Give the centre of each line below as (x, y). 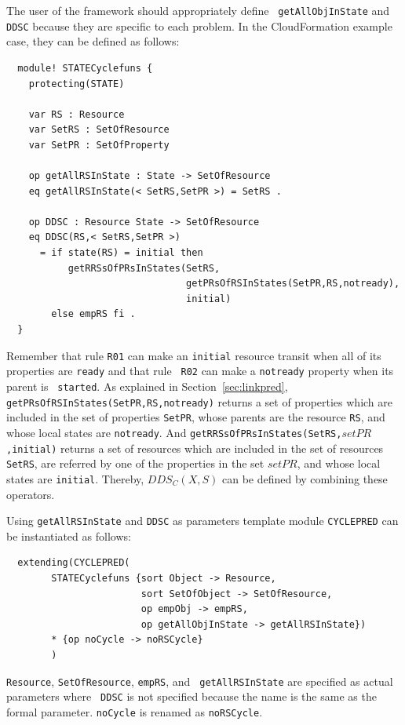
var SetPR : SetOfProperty (99, 145)
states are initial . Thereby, (75, 478)
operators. (31, 494)
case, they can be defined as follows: (93, 41)
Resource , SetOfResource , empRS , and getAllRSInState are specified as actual (200, 681)
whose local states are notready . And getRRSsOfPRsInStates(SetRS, (174, 432)
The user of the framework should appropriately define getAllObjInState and (198, 10)
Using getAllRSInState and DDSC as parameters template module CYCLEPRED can (202, 521)
